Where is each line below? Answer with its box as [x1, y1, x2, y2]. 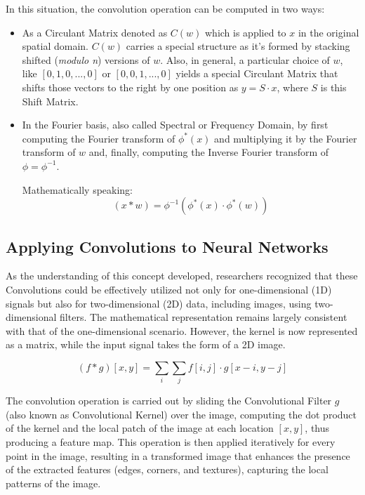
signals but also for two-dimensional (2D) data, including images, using [6, 296, 312, 310]
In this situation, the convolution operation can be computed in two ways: [6, 1, 325, 15]
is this [320, 79, 347, 94]
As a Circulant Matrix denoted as [22, 25, 168, 39]
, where [277, 79, 308, 94]
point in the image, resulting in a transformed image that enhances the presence [6, 448, 350, 463]
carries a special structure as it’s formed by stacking [126, 39, 350, 53]
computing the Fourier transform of [22, 131, 175, 145]
